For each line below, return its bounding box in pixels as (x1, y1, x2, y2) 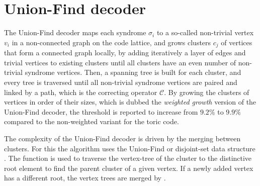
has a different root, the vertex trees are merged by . (4, 172, 166, 183)
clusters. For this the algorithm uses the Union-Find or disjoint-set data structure (4, 143, 255, 153)
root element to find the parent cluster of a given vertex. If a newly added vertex (4, 162, 253, 173)
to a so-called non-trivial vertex (156, 27, 254, 38)
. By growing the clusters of (164, 86, 249, 97)
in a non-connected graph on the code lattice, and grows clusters (12, 37, 211, 47)
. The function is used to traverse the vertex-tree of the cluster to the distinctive (4, 153, 252, 163)
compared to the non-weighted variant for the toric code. (4, 116, 179, 127)
